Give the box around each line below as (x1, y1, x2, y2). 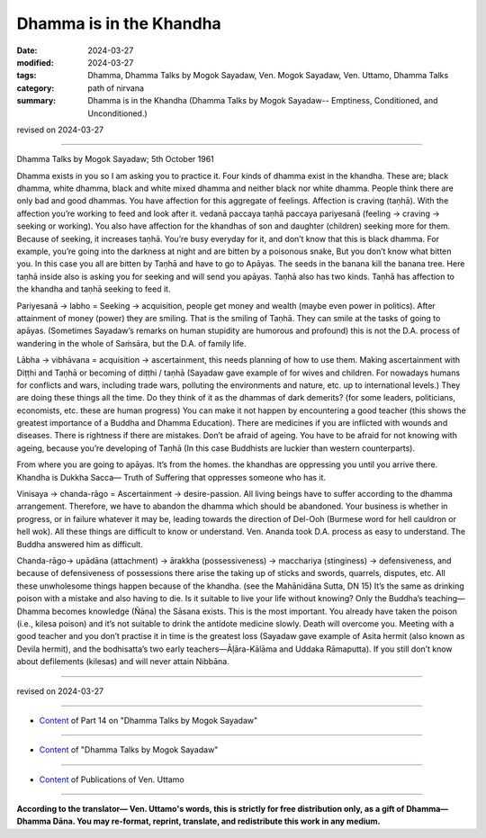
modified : (16, 57, 54, 68)
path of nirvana (87, 82, 144, 94)
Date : (16, 45, 38, 56)
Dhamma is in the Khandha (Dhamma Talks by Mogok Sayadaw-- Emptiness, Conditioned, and (87, 95, 438, 106)
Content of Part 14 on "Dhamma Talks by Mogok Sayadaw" (39, 715, 258, 725)
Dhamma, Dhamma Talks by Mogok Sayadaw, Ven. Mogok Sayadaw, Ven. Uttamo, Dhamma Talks (87, 70, 449, 81)
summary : (16, 95, 57, 106)
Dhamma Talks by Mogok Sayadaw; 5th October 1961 (16, 154, 215, 165)
